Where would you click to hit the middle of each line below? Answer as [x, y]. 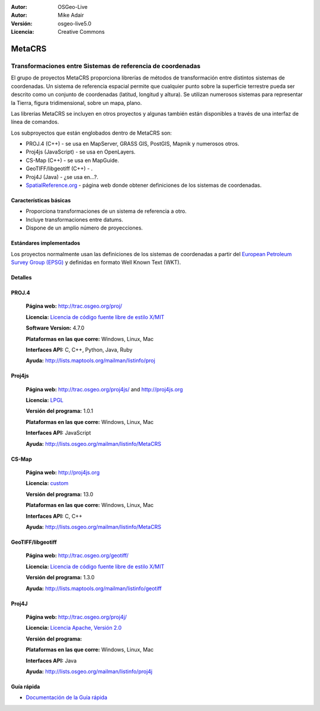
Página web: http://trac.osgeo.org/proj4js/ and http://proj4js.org [104, 389]
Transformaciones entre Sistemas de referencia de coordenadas [106, 66]
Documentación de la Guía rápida [67, 697]
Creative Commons [81, 32]
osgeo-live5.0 [75, 23]
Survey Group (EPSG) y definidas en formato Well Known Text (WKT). [96, 262]
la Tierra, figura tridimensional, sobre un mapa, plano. [76, 103]
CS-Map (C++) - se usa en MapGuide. [73, 160]
